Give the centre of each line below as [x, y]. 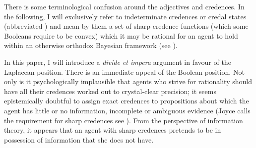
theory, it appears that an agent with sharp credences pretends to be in [113, 130]
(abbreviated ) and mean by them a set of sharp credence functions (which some [126, 26]
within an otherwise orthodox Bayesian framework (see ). [91, 45]
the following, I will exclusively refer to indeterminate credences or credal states [125, 16]
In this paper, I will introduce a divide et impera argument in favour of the [118, 62]
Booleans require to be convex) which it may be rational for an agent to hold [121, 35]
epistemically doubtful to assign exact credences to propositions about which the [127, 101]
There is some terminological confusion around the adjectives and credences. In [124, 6]
